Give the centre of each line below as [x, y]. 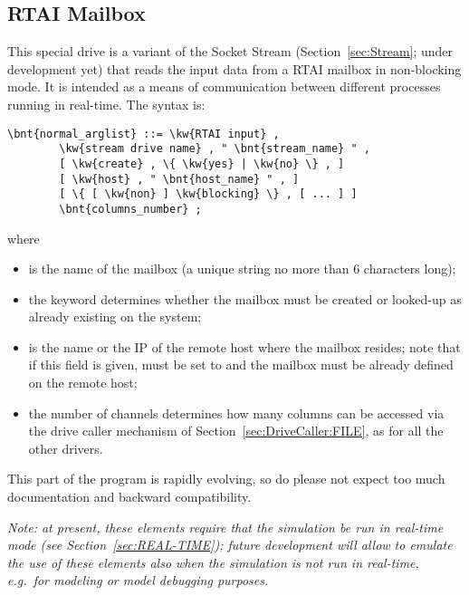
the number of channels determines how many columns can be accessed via [236, 413]
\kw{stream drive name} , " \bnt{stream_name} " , [215, 149]
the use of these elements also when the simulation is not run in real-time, [213, 562]
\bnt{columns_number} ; [130, 209]
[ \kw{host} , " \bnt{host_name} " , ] [179, 179]
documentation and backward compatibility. [129, 497]
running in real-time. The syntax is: [106, 104]
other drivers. [66, 448]
